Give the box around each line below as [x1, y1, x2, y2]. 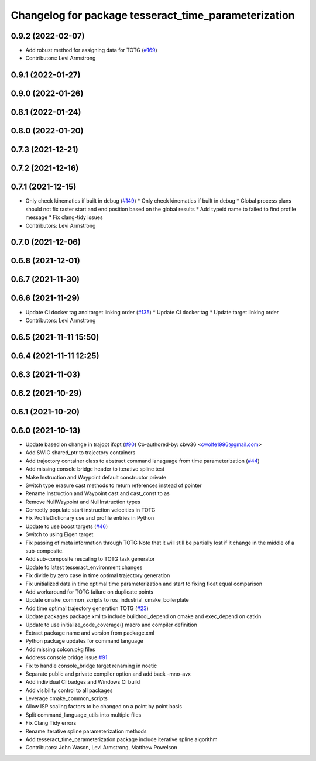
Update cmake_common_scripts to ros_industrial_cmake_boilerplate [25, 597, 190, 604]
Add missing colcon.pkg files [25, 646, 95, 653]
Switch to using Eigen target [25, 531, 94, 538]
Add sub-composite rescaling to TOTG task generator [25, 556, 155, 563]
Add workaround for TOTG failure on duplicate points [25, 588, 153, 595]
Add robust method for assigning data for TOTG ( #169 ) [25, 47, 157, 54]
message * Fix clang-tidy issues [25, 214, 103, 221]
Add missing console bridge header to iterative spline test [25, 465, 165, 472]
